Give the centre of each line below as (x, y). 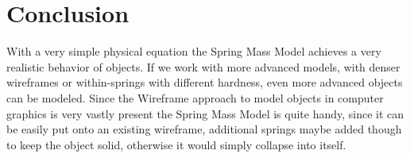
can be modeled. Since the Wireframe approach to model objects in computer (195, 97)
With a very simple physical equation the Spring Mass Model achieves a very (194, 51)
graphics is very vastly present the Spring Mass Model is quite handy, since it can (205, 113)
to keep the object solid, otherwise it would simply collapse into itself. (176, 144)
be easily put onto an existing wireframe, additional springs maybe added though (204, 129)
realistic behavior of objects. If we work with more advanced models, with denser (203, 66)
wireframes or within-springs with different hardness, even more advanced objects (205, 82)
